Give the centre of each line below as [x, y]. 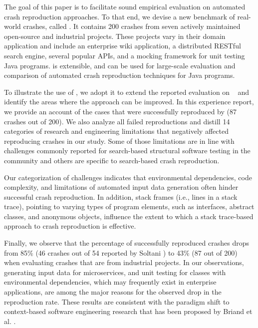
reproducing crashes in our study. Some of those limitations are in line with [119, 141]
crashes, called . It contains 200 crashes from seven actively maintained [132, 26]
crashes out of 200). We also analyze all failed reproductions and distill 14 [117, 121]
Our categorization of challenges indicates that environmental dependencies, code [128, 177]
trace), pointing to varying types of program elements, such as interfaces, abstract [129, 206]
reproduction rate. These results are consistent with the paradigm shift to [117, 301]
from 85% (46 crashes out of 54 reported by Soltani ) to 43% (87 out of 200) [121, 252]
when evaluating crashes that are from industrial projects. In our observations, [124, 262]
